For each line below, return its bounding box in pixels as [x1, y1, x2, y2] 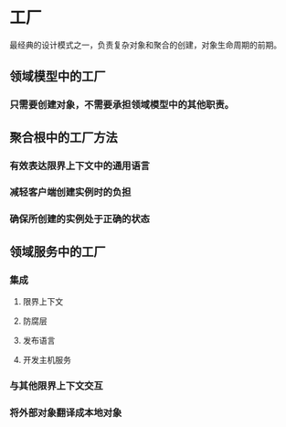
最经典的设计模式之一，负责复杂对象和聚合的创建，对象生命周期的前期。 [9, 39, 281, 50]
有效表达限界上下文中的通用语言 [9, 159, 151, 172]
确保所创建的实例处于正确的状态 [9, 213, 151, 226]
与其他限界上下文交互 [9, 379, 103, 392]
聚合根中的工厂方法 [9, 129, 118, 145]
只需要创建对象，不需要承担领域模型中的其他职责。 [9, 99, 235, 112]
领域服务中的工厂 [9, 243, 106, 260]
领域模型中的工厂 [9, 69, 106, 84]
